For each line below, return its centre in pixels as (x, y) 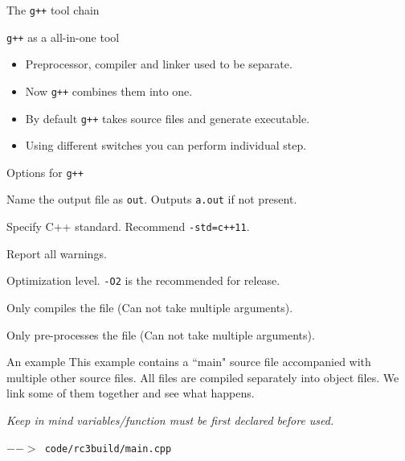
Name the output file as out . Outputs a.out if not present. (152, 199)
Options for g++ (45, 172)
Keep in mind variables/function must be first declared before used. (170, 420)
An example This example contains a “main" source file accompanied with (189, 362)
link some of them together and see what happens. (131, 393)
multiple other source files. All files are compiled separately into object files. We (203, 377)
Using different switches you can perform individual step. (166, 145)
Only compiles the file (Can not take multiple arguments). (150, 308)
